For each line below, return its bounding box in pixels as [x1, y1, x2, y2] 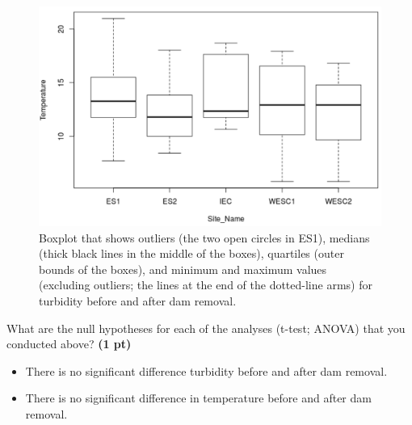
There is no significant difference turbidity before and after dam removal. [25, 362, 388, 379]
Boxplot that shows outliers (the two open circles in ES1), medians [39, 229, 370, 246]
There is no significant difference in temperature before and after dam [25, 389, 372, 406]
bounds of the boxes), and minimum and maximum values [39, 260, 327, 277]
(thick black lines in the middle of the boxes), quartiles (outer [39, 245, 344, 262]
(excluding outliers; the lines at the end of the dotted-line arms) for [39, 276, 372, 293]
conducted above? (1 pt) [6, 335, 132, 352]
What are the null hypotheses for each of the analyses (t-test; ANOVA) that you [6, 319, 406, 336]
